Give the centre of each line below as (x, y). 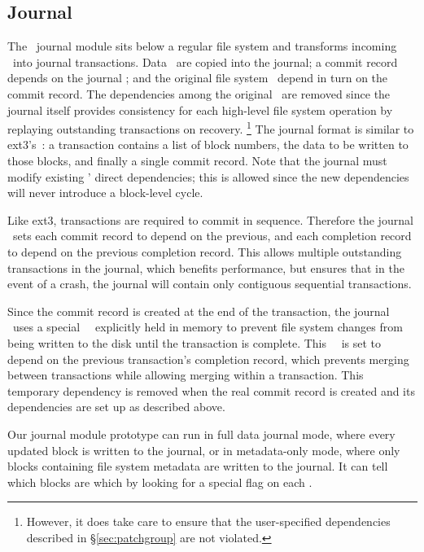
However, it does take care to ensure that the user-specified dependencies (208, 521)
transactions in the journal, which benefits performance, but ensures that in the (206, 267)
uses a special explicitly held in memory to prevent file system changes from (208, 327)
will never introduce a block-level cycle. (105, 193)
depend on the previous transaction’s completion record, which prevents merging (208, 359)
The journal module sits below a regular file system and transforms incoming (202, 46)
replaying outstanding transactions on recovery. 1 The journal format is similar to (211, 127)
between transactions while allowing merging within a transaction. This (186, 375)
